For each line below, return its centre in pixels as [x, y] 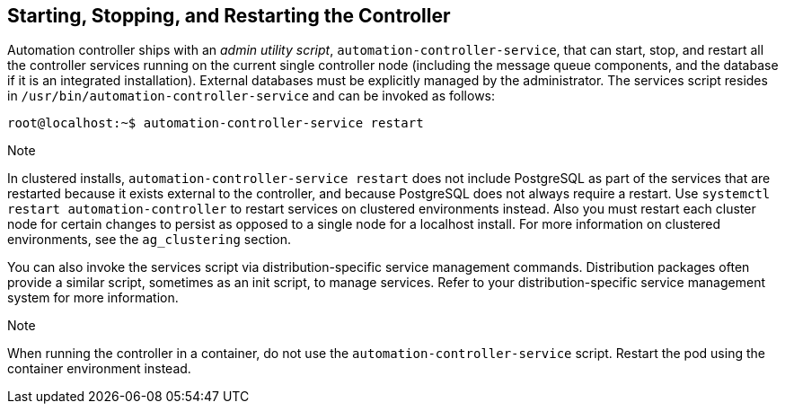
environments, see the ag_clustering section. [150, 240]
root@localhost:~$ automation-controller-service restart [216, 123]
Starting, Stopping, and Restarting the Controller [229, 16]
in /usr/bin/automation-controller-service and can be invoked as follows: [251, 96]
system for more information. [93, 298]
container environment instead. [99, 369]
